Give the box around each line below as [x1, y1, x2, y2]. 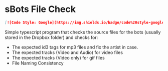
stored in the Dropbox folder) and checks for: [5, 34, 98, 40]
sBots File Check [5, 3, 76, 15]
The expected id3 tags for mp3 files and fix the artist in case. [12, 44, 138, 50]
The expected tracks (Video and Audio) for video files [12, 49, 123, 55]
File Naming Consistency [12, 60, 64, 66]
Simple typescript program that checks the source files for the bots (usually [5, 29, 161, 35]
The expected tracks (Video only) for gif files [12, 54, 105, 60]
